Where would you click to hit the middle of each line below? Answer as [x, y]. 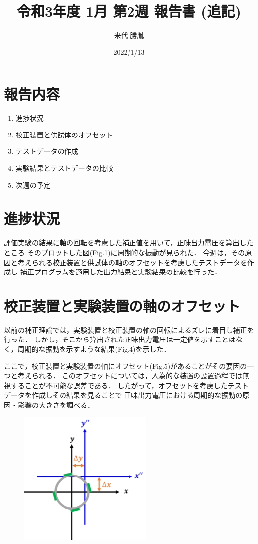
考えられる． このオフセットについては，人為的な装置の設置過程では [130, 375]
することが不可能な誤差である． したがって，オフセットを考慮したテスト [129, 385]
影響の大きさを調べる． [56, 405]
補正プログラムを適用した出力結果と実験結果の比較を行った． [121, 272]
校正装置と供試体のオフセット [64, 134]
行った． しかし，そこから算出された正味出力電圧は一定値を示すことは [120, 339]
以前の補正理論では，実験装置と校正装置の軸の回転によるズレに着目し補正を [129, 329]
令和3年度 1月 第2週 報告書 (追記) [129, 11]
